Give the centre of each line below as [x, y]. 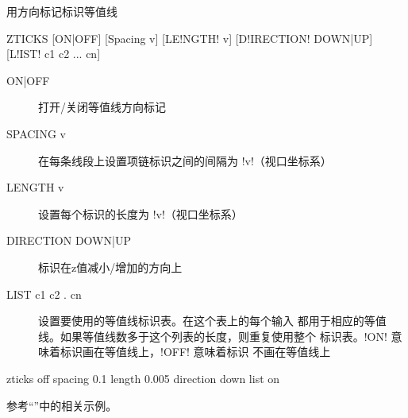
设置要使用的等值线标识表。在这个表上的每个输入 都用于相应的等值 [212, 321]
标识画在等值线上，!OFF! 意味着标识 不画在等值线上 [195, 352]
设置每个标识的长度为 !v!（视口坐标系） [140, 213]
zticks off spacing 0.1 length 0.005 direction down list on [143, 378]
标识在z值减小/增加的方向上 [110, 267]
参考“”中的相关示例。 [62, 405]
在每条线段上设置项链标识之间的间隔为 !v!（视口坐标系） [185, 160]
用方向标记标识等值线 [62, 11]
